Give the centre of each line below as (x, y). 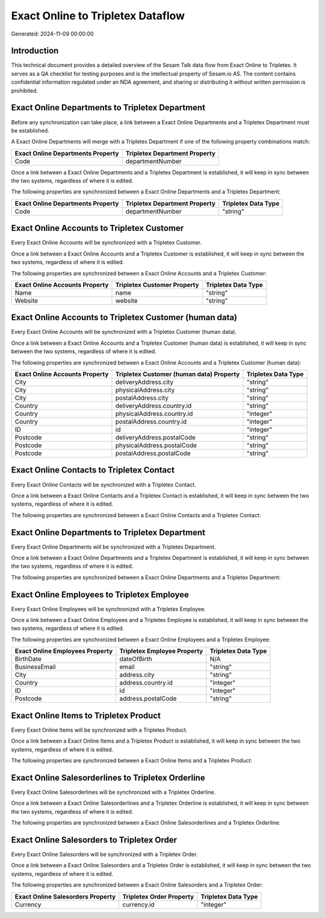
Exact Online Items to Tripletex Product (86, 715)
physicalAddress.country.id (154, 414)
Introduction (35, 51)
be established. (30, 130)
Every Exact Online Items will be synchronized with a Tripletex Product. (99, 730)
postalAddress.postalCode (153, 453)
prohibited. (25, 90)
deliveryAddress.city (144, 382)
